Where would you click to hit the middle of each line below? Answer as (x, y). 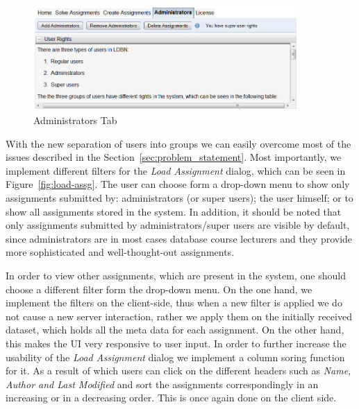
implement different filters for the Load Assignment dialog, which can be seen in (176, 170)
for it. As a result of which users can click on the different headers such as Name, (178, 371)
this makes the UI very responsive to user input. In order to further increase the (176, 343)
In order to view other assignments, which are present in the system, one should (176, 275)
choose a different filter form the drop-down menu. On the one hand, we (159, 289)
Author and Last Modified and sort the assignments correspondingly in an (162, 384)
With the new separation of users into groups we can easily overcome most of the (178, 143)
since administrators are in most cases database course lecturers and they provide (179, 238)
